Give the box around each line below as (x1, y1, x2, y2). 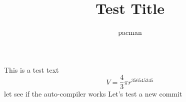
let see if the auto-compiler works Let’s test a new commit (4, 89, 182, 99)
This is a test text (4, 64, 59, 75)
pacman (118, 27, 142, 37)
